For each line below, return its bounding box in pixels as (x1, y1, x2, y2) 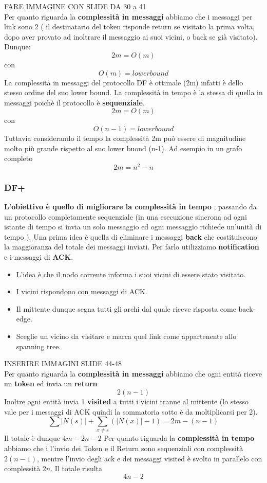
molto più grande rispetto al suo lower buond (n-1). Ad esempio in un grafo (4, 142, 242, 153)
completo (4, 153, 33, 164)
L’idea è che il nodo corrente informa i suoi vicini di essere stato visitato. (16, 269, 246, 279)
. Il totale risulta (50, 463, 103, 474)
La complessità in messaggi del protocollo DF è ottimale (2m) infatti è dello (4, 77, 243, 87)
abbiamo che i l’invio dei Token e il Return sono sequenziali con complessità (4, 443, 243, 454)
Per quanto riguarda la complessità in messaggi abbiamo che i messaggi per (4, 11, 253, 22)
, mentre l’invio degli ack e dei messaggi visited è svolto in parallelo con (37, 453, 262, 463)
